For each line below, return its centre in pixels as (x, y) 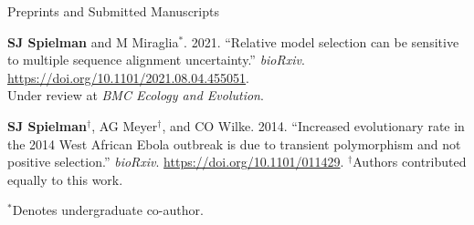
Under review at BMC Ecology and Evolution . (136, 95)
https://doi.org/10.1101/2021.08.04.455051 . (129, 77)
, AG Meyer (125, 125)
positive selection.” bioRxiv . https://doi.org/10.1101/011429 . (176, 162)
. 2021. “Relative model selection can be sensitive (321, 41)
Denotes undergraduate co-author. (108, 210)
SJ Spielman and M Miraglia (93, 41)
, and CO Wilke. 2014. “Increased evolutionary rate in (313, 125)
